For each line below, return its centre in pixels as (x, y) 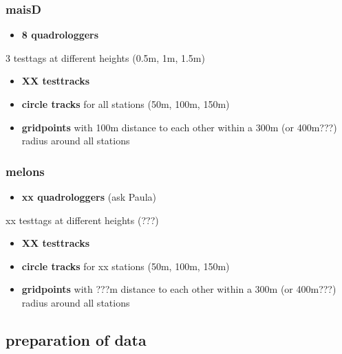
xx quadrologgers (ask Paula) (89, 197)
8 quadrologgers (60, 35)
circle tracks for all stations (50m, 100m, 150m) (126, 104)
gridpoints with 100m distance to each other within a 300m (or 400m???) (179, 127)
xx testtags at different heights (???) (82, 220)
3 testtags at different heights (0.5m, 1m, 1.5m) (105, 57)
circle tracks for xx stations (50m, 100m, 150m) (126, 266)
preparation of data (76, 339)
